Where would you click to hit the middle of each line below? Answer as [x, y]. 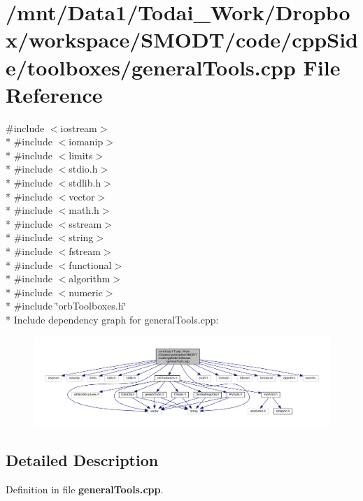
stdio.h [83, 169]
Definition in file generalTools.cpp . [85, 489]
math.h [84, 210]
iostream [79, 128]
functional [90, 264]
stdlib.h [85, 183]
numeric [86, 292]
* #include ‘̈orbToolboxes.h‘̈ [66, 306]
